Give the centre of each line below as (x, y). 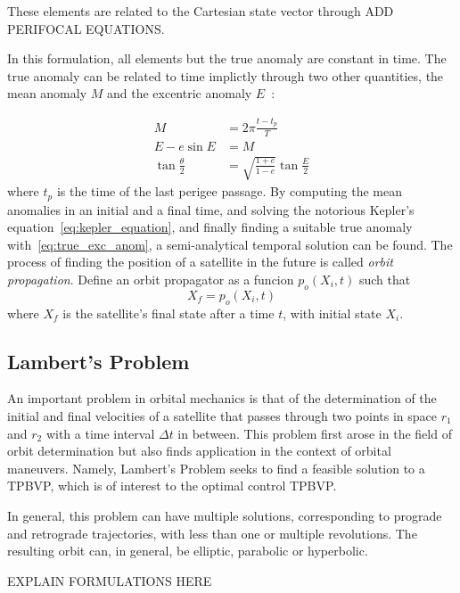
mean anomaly (47, 93)
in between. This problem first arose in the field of (315, 433)
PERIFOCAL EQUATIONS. (86, 28)
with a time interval (100, 433)
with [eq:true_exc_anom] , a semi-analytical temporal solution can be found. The (230, 244)
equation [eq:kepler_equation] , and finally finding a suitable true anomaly (210, 227)
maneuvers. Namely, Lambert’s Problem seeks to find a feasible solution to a (216, 468)
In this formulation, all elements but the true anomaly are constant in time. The (227, 58)
